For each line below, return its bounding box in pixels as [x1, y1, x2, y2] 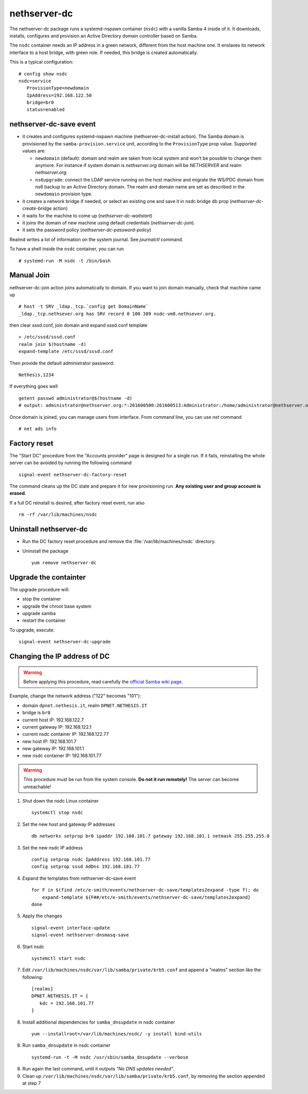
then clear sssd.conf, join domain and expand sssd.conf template [9, 322, 148, 328]
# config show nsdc [18, 71, 68, 77]
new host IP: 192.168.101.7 [22, 738, 77, 745]
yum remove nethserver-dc [31, 560, 97, 565]
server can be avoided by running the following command [9, 460, 132, 466]
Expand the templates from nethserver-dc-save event [22, 875, 136, 881]
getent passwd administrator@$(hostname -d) [18, 395, 133, 401]
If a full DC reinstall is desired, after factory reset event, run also [9, 499, 145, 506]
